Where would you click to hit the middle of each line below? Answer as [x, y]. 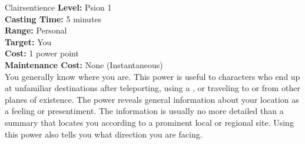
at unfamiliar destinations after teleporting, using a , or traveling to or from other [152, 88]
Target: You [28, 41]
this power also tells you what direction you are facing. [104, 134]
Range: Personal [36, 30]
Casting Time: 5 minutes [53, 19]
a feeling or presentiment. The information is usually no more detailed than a [144, 111]
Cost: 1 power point [42, 53]
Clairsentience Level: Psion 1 [58, 7]
